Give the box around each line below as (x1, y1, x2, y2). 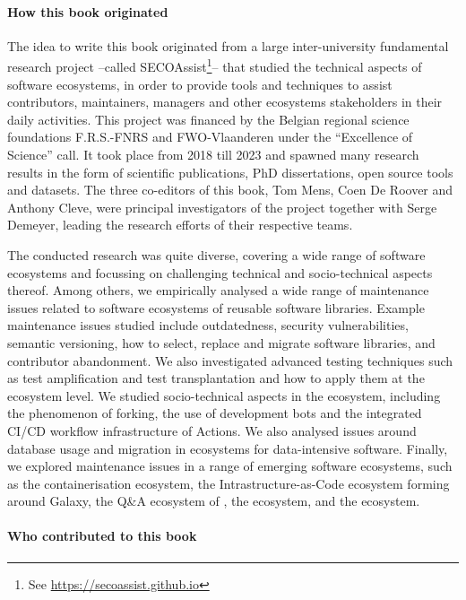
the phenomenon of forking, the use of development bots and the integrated (7, 404, 422, 422)
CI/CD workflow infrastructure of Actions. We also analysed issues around (7, 421, 417, 439)
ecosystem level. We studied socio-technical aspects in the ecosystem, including (7, 386, 441, 404)
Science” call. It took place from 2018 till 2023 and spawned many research (7, 145, 419, 164)
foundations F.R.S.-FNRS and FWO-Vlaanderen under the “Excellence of (7, 127, 413, 146)
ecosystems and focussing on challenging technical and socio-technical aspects (7, 263, 433, 282)
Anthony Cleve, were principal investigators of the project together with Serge (7, 197, 437, 216)
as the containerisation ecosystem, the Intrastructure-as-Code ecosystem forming (7, 474, 450, 492)
